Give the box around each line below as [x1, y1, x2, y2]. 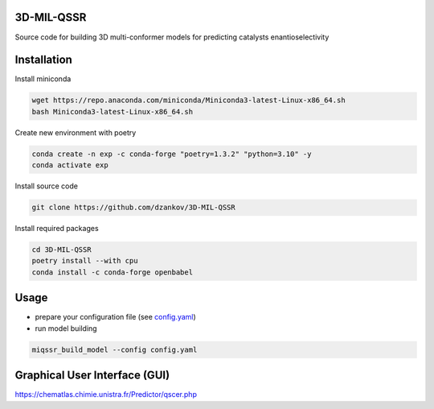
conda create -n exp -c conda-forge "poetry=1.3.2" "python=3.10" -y [31, 149, 312, 159]
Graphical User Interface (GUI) [14, 369, 170, 382]
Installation [14, 53, 72, 67]
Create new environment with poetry [14, 127, 137, 137]
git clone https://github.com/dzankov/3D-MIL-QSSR [31, 203, 236, 213]
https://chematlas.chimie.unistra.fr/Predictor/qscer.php [14, 390, 197, 399]
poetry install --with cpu [31, 256, 138, 266]
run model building [35, 323, 97, 333]
